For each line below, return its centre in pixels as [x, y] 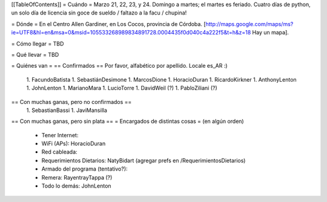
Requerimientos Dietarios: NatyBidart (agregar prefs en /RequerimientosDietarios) [144, 160]
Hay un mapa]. [270, 33]
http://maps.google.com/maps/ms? [249, 24]
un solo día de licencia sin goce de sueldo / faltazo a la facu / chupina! [99, 13]
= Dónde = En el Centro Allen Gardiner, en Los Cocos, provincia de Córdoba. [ [108, 24]
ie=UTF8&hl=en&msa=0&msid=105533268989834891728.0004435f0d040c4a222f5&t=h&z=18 [131, 33]
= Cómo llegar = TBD [38, 44]
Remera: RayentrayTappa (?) [77, 177]
